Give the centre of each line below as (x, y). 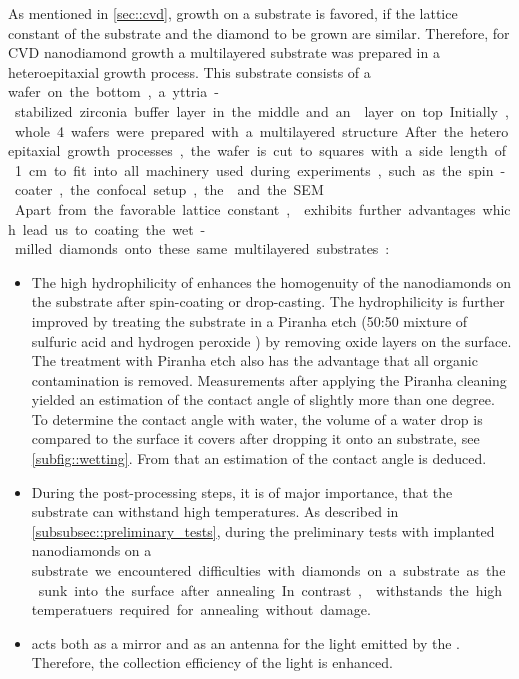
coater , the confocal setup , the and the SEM (169, 189)
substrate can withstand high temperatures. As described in (215, 511)
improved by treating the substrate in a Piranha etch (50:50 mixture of (249, 320)
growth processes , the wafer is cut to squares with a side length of (287, 150)
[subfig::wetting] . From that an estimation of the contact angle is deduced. (259, 458)
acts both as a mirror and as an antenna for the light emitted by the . (245, 642)
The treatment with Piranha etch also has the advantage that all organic (254, 360)
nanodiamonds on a (91, 550)
